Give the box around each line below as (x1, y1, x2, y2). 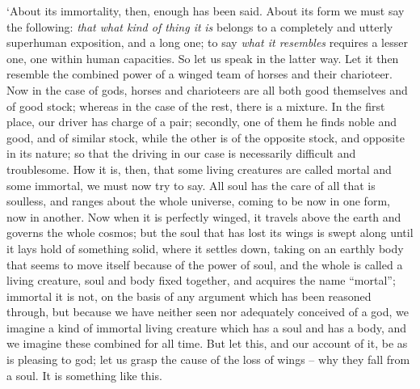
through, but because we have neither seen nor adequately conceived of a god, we (6, 303, 409, 320)
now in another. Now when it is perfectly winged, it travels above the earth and (6, 208, 401, 225)
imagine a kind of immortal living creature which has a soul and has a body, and (6, 319, 407, 336)
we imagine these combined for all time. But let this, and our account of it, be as (6, 335, 408, 352)
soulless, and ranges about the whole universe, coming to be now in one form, (6, 192, 390, 209)
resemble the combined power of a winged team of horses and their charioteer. (6, 66, 393, 82)
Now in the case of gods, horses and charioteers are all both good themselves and (6, 81, 408, 98)
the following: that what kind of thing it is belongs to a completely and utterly (6, 18, 393, 35)
